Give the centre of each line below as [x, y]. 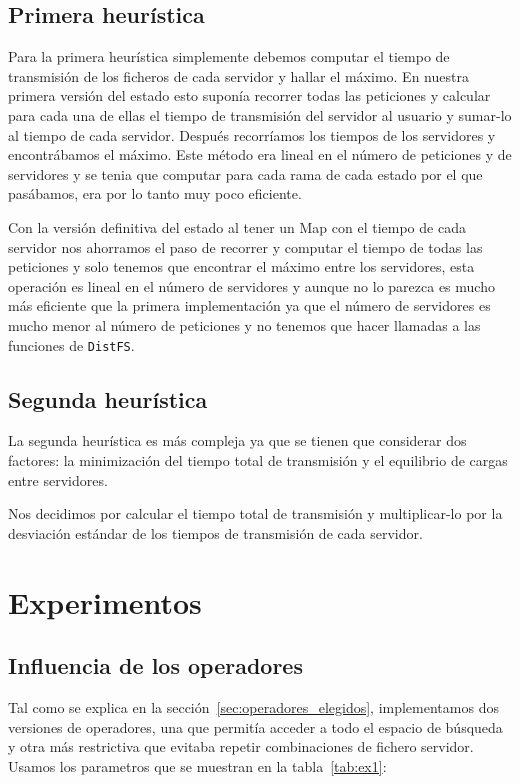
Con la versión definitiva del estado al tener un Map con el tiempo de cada [237, 226]
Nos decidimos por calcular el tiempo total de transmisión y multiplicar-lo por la [255, 513]
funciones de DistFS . [71, 344]
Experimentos [105, 601]
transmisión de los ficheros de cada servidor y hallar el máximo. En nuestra [238, 75]
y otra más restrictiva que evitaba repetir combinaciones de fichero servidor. [241, 746]
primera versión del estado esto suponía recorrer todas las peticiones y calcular [249, 95]
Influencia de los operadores [155, 665]
